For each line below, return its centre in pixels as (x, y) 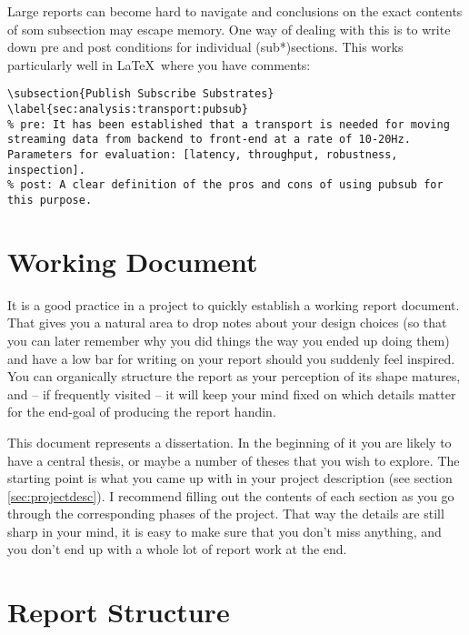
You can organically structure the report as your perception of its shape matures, (234, 376)
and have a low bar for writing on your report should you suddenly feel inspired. (231, 358)
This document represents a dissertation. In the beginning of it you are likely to (230, 442)
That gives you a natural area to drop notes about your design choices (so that (227, 323)
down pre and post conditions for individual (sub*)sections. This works (205, 47)
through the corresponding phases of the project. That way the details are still (226, 514)
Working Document (133, 261)
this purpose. (50, 200)
